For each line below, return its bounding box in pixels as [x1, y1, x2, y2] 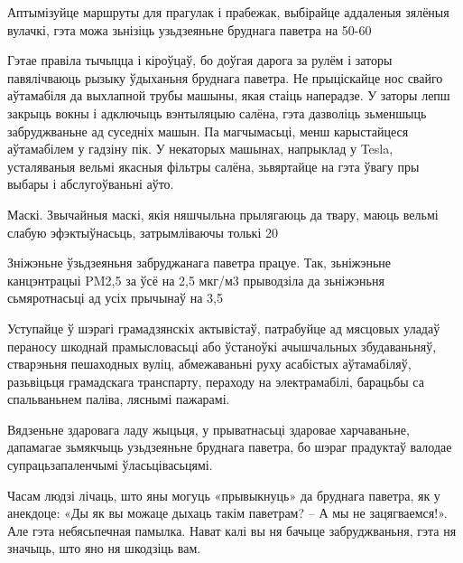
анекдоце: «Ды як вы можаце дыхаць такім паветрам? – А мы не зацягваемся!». [7, 503, 448, 522]
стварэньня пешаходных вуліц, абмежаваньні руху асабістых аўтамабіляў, [7, 354, 412, 373]
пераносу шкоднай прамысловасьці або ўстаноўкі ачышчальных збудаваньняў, [7, 336, 437, 355]
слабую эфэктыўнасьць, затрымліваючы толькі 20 [7, 222, 278, 241]
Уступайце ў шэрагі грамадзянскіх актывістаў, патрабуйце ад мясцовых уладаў [7, 318, 440, 337]
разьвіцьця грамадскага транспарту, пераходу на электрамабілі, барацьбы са [7, 371, 424, 390]
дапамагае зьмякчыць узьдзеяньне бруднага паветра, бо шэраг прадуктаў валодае [7, 437, 452, 456]
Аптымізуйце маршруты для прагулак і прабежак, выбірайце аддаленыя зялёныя [7, 3, 449, 21]
